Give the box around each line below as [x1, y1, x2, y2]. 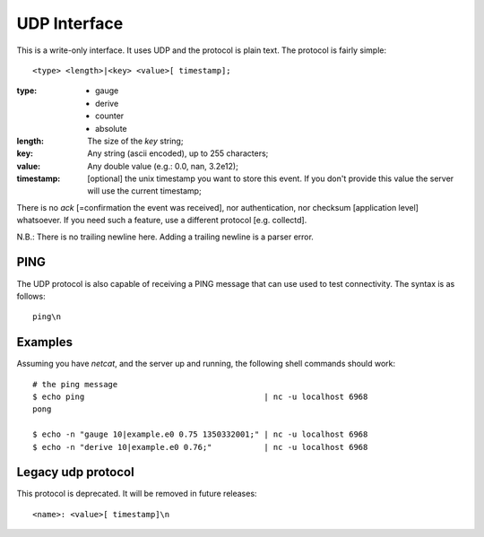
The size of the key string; [87, 135, 184, 146]
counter [95, 110, 125, 121]
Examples [16, 334, 73, 350]
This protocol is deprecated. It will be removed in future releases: [16, 489, 257, 499]
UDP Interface [16, 13, 124, 33]
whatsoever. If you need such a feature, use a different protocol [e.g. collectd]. [16, 215, 307, 226]
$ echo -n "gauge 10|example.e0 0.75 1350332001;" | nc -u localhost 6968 [32, 429, 368, 439]
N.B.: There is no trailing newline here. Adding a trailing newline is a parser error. [16, 231, 314, 242]
